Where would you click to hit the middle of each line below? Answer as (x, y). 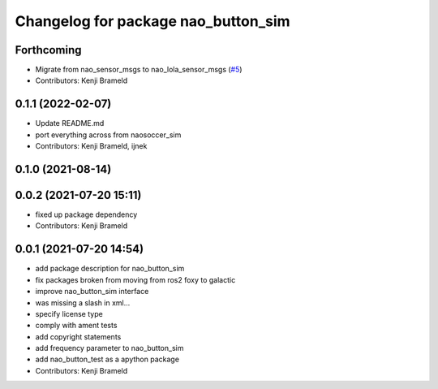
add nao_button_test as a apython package (107, 359)
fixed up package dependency (86, 214)
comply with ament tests (76, 326)
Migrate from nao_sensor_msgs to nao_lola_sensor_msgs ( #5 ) (139, 70)
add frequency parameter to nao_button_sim (109, 348)
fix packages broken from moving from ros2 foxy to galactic (135, 279)
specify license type (69, 313)
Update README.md (70, 123)
